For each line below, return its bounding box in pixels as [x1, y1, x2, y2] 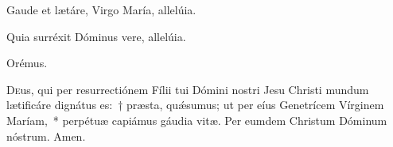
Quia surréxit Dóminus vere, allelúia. [6, 28, 186, 44]
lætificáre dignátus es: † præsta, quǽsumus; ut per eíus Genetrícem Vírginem [6, 96, 384, 113]
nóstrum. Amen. [6, 127, 86, 144]
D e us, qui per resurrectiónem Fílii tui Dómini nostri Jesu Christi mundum [6, 81, 369, 97]
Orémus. [6, 55, 48, 71]
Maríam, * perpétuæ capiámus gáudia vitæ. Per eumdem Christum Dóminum [6, 111, 387, 128]
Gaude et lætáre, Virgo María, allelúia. [6, 2, 196, 17]
